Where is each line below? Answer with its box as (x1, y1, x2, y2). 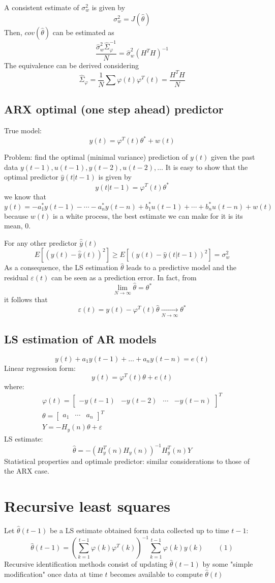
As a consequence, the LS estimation (4, 262, 118, 273)
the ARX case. (4, 465, 49, 476)
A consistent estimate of (4, 2, 79, 12)
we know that (4, 191, 46, 201)
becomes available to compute (110, 568, 203, 579)
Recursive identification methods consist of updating (4, 559, 168, 569)
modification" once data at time (4, 568, 103, 579)
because (4, 210, 28, 221)
